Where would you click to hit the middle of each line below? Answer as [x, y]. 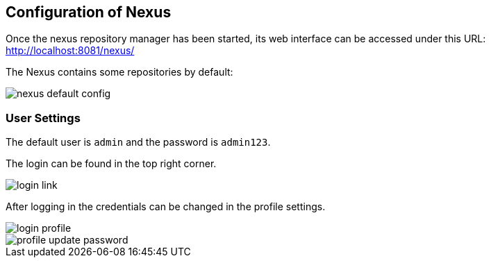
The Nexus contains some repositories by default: [119, 72]
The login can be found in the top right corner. [111, 164]
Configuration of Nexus [89, 12]
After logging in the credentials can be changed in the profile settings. [166, 207]
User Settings [43, 118]
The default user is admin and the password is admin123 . [138, 142]
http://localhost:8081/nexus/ [70, 51]
